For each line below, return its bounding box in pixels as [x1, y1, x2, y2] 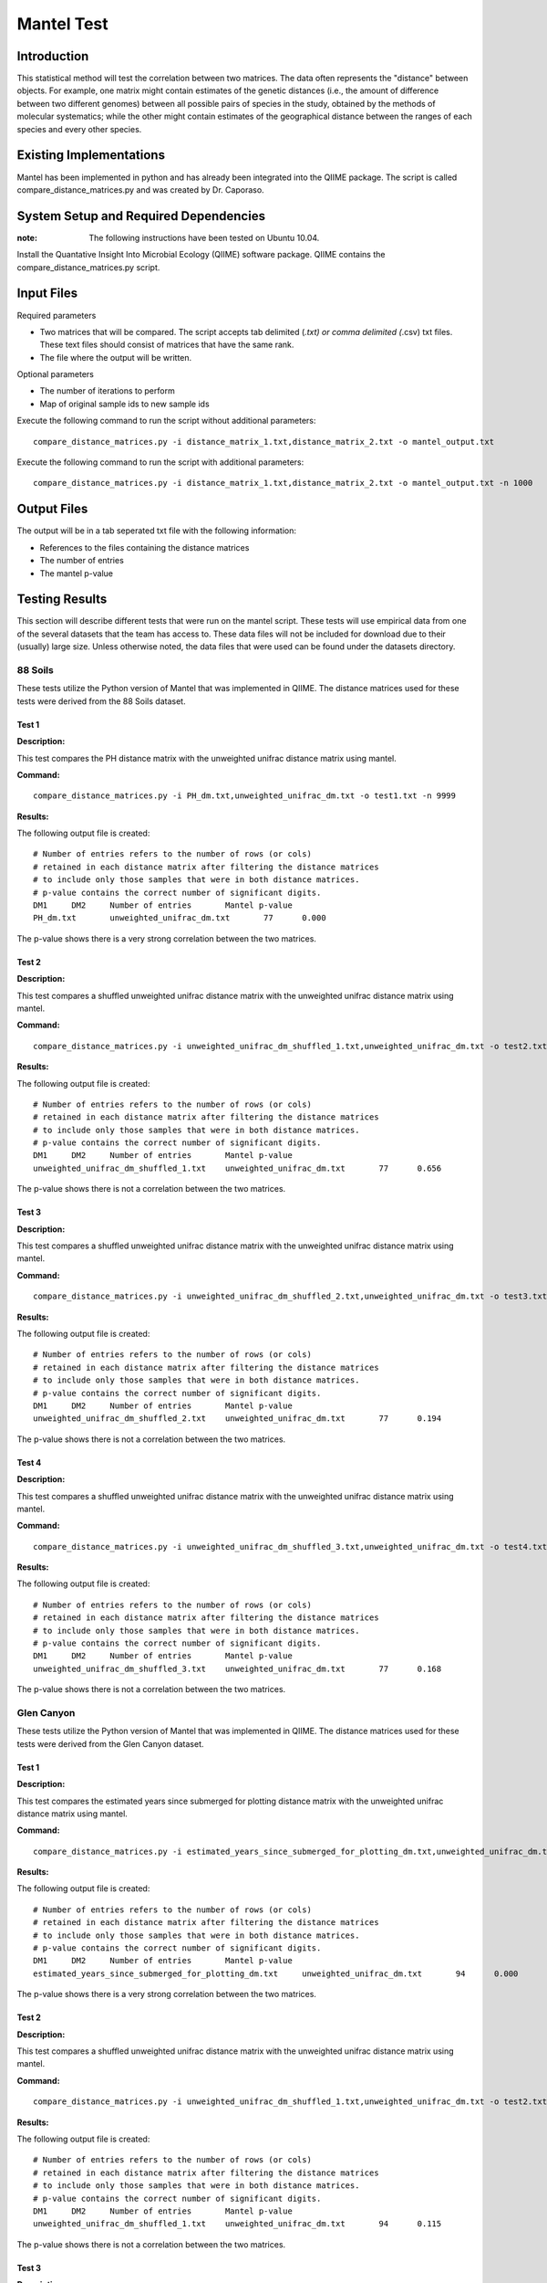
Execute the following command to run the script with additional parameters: [16, 457, 304, 468]
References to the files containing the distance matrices [39, 542, 250, 552]
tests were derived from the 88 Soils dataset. [16, 695, 186, 707]
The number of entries [39, 555, 125, 566]
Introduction [16, 48, 89, 64]
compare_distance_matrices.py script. [16, 261, 160, 273]
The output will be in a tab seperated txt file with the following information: [16, 525, 296, 536]
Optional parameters [16, 369, 95, 380]
